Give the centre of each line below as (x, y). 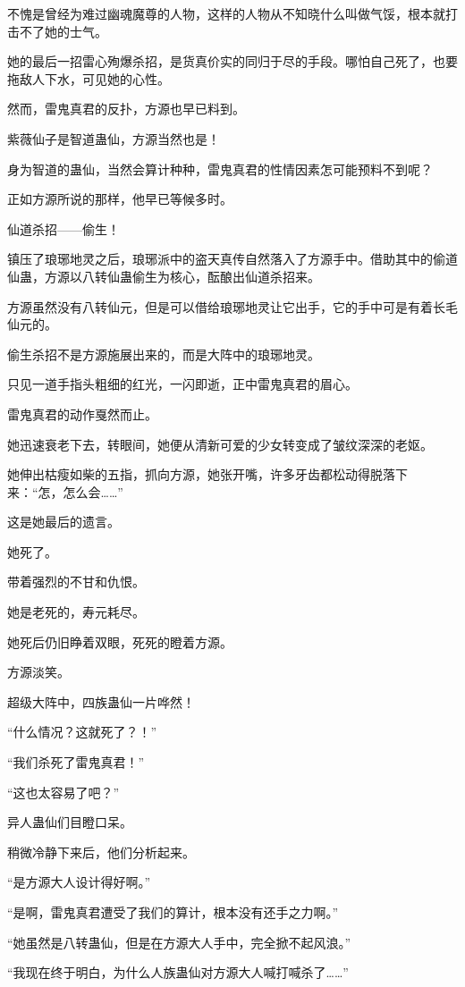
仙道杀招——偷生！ (63, 228)
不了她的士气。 (63, 31)
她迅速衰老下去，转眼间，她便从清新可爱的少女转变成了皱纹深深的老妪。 (220, 444)
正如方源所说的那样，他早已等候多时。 (120, 199)
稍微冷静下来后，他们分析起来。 (101, 852)
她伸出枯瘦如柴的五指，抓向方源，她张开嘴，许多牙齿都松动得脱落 (201, 474)
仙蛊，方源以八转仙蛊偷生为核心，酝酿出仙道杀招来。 (164, 276)
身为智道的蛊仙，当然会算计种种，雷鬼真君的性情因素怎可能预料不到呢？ (220, 169)
